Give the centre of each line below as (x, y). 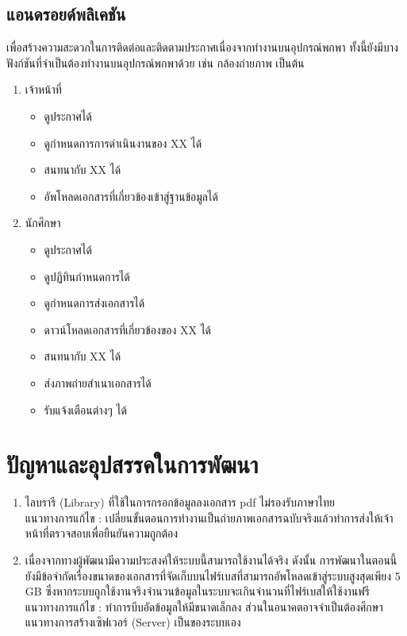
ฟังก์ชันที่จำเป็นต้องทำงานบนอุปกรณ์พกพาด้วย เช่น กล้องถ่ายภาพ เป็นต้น (156, 62)
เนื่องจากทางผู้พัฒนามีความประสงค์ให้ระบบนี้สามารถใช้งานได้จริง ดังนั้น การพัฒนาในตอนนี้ (211, 560)
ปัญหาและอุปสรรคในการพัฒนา (132, 464)
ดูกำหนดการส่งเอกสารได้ (94, 303)
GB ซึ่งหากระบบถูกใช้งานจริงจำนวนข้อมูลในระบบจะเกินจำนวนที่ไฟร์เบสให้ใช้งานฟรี (197, 591)
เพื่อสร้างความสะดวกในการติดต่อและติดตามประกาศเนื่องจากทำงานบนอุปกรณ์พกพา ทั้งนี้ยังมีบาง (202, 47)
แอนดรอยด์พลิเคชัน (66, 14)
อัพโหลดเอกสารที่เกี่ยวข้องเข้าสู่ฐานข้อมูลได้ (131, 196)
